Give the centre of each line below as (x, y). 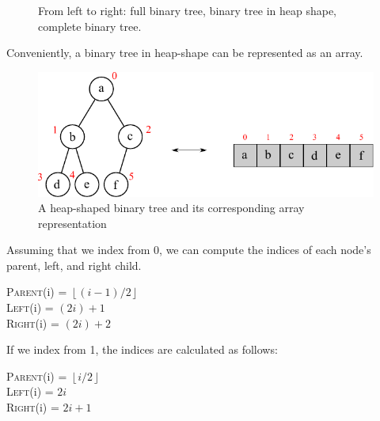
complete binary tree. (90, 26)
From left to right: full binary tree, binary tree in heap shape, (188, 10)
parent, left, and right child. (74, 265)
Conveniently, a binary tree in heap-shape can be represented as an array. (185, 53)
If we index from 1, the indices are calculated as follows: (142, 349)
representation (72, 223)
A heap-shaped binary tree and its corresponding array (171, 208)
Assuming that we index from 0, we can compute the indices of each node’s (189, 250)
